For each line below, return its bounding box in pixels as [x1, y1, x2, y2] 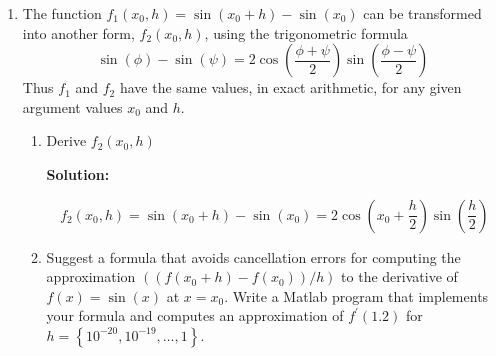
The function [22, 3, 102, 23]
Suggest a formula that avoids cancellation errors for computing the [46, 246, 461, 267]
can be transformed [363, 3, 482, 23]
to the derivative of [341, 266, 458, 287]
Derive [46, 130, 87, 151]
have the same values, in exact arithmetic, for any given [119, 77, 462, 98]
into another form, [22, 22, 135, 43]
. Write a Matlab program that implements [224, 285, 489, 306]
